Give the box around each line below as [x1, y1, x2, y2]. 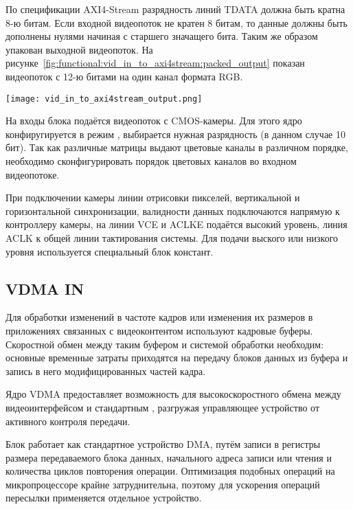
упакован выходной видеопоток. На [5, 42, 153, 56]
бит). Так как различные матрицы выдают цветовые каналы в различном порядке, [5, 140, 348, 155]
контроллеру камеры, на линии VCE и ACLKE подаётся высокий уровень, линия [5, 217, 348, 231]
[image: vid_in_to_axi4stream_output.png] [5, 93, 203, 104]
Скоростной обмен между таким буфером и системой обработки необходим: [5, 337, 324, 351]
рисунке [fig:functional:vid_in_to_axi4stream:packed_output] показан [5, 56, 305, 70]
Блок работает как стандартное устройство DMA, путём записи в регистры [5, 437, 321, 451]
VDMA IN [5, 278, 84, 299]
